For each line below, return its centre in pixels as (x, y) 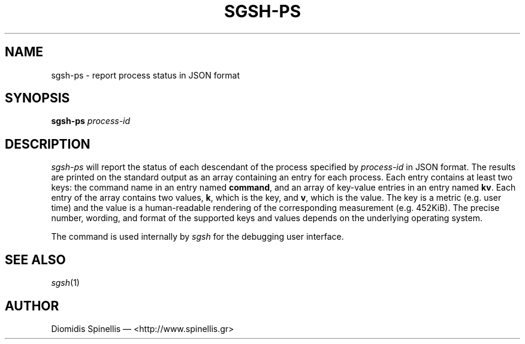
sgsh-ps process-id (91, 121)
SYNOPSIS (37, 98)
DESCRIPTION (48, 144)
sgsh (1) (65, 283)
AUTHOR (32, 306)
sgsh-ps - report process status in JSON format (146, 75)
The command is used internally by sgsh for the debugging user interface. (197, 237)
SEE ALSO (35, 259)
